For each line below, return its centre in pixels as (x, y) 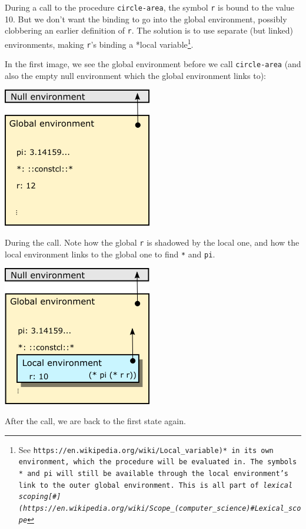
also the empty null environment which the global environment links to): (135, 75)
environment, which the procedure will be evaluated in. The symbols (158, 462)
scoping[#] (40, 497)
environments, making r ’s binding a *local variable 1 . (99, 43)
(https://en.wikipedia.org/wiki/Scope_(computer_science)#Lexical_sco (160, 508)
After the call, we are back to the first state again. (95, 420)
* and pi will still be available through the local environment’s (153, 473)
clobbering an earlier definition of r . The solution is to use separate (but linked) (149, 30)
